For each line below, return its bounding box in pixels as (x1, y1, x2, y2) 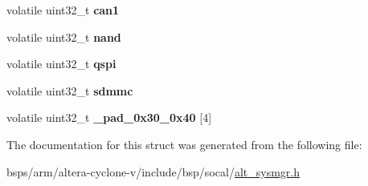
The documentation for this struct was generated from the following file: (6, 135, 362, 152)
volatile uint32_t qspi (6, 55, 117, 72)
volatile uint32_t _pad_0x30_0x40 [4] (6, 109, 212, 126)
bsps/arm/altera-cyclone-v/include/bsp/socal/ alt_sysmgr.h (6, 163, 300, 180)
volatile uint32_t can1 (6, 2, 120, 18)
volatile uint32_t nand (6, 28, 121, 45)
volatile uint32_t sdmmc (6, 82, 133, 99)
